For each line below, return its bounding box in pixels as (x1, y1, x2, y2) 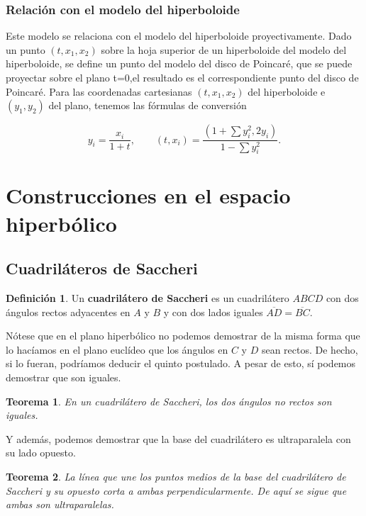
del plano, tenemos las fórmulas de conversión (48, 98, 247, 113)
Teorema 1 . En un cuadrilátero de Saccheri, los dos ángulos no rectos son (6, 393, 332, 408)
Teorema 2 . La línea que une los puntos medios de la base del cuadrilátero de (6, 469, 346, 483)
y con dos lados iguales (163, 304, 263, 319)
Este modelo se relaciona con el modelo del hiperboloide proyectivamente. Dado (6, 28, 352, 43)
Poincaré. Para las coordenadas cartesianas (6, 84, 192, 99)
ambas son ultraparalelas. (6, 497, 114, 512)
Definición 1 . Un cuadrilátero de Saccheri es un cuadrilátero (6, 291, 289, 305)
